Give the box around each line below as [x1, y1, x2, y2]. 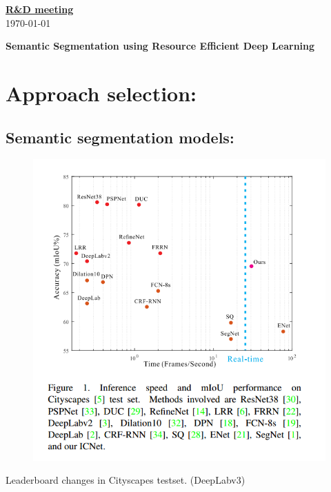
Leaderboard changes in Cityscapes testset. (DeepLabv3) [6, 473, 245, 487]
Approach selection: [6, 79, 197, 107]
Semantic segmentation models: [6, 126, 234, 147]
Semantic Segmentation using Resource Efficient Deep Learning [6, 39, 315, 53]
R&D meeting [6, 2, 74, 16]
